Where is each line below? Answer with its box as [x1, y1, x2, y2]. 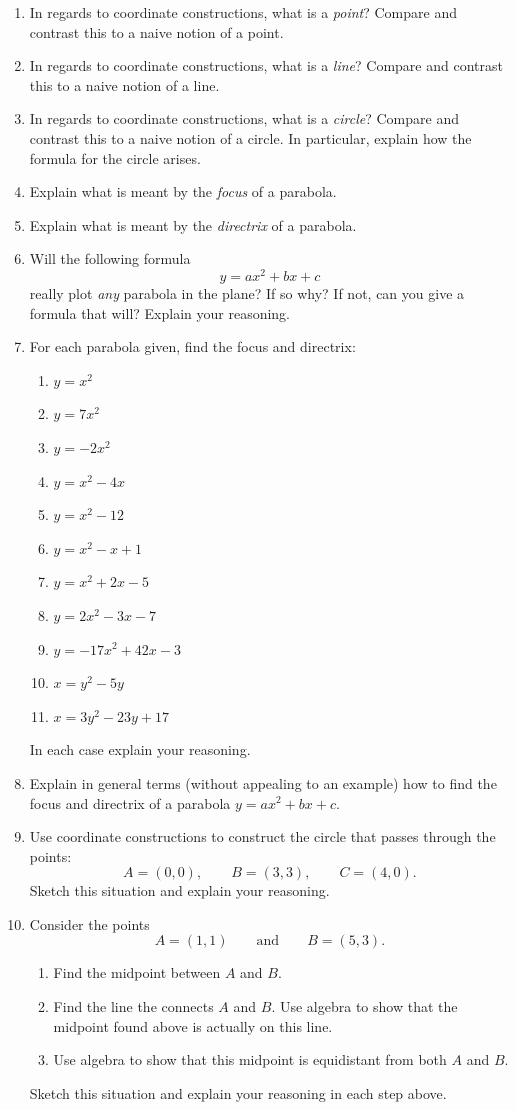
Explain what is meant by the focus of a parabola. [29, 181, 337, 202]
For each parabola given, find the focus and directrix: [29, 336, 356, 357]
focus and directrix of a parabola [29, 792, 231, 813]
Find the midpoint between [53, 962, 221, 983]
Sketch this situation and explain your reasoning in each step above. [29, 1082, 447, 1103]
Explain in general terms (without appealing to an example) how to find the [29, 772, 497, 793]
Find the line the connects [53, 996, 214, 1017]
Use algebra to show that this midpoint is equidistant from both [53, 1049, 447, 1070]
